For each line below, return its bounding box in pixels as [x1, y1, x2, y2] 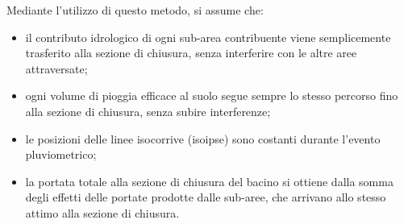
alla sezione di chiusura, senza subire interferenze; [25, 102, 271, 119]
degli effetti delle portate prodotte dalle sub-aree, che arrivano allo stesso [25, 189, 386, 205]
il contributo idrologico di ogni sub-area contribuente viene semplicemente [25, 28, 391, 45]
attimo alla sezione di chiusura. [25, 204, 180, 221]
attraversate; [25, 60, 88, 77]
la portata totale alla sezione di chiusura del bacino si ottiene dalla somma [25, 172, 394, 189]
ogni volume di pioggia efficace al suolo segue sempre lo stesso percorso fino [25, 87, 398, 104]
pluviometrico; [25, 146, 97, 163]
